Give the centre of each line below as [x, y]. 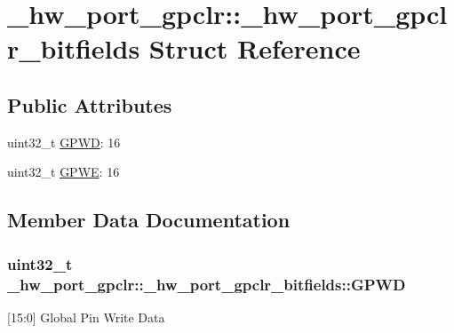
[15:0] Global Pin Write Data [86, 317]
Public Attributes [90, 104]
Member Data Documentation [149, 220]
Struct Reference [255, 48]
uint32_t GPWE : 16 [64, 172]
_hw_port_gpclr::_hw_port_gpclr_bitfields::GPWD [207, 284]
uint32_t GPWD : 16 [64, 142]
